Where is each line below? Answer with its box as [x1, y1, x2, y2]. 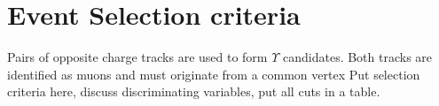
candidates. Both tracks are [283, 48, 433, 66]
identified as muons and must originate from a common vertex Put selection [7, 64, 420, 83]
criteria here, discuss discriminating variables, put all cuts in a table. [7, 82, 380, 101]
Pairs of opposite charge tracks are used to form [7, 48, 268, 66]
